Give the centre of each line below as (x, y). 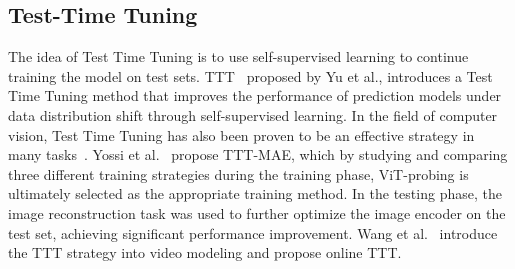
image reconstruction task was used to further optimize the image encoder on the (257, 212)
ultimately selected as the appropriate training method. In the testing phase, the (255, 193)
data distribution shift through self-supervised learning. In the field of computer (253, 114)
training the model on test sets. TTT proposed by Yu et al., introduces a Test (250, 75)
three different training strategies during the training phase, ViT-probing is (238, 173)
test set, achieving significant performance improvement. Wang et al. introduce (253, 232)
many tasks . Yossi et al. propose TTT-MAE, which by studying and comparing (258, 154)
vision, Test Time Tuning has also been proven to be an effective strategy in (241, 134)
